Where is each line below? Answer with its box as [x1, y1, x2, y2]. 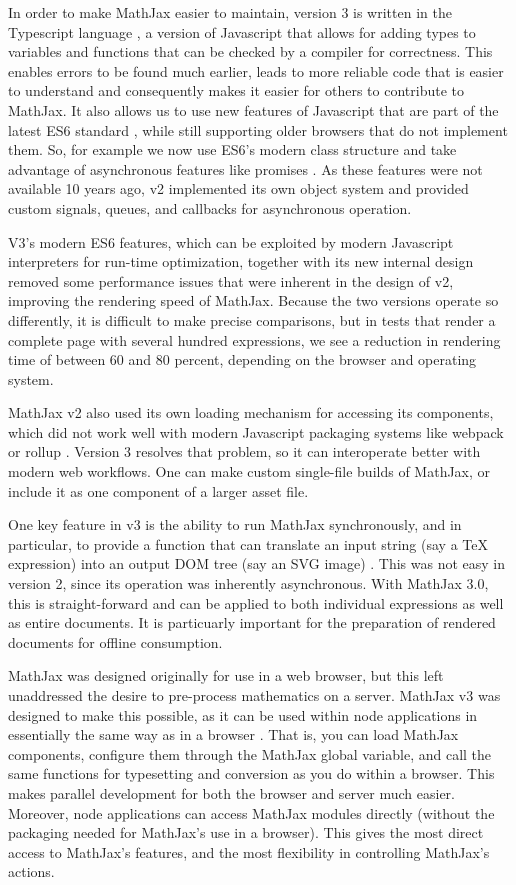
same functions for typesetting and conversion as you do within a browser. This [8, 763, 495, 784]
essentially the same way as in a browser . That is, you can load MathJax [8, 724, 459, 745]
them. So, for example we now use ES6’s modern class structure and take [8, 139, 457, 160]
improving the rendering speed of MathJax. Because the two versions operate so [8, 290, 499, 311]
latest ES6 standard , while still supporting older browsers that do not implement [8, 119, 508, 140]
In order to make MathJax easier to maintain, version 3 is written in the [8, 2, 452, 22]
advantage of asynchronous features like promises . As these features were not [8, 158, 483, 179]
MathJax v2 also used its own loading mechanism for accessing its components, [8, 402, 494, 423]
